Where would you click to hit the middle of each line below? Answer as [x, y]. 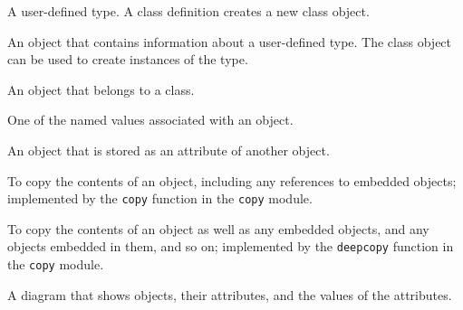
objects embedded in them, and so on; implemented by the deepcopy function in [231, 246]
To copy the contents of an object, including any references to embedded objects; [232, 180]
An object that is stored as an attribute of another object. [169, 150]
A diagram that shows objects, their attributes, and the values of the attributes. [230, 294]
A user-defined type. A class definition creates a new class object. [188, 11]
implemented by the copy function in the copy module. [160, 198]
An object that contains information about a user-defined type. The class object [230, 41]
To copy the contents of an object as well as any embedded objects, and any [218, 228]
